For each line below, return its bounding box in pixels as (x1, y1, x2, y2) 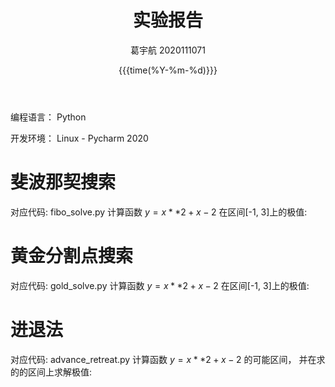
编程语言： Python (10, 111, 87, 123)
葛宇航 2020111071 (130, 44, 206, 56)
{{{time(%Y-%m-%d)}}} (118, 64, 218, 76)
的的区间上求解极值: (10, 366, 93, 378)
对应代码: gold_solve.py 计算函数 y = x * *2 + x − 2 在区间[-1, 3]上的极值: (10, 279, 310, 291)
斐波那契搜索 (10, 171, 117, 194)
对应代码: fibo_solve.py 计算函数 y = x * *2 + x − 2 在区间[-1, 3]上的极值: (10, 206, 308, 218)
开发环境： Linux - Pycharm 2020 (10, 132, 149, 144)
